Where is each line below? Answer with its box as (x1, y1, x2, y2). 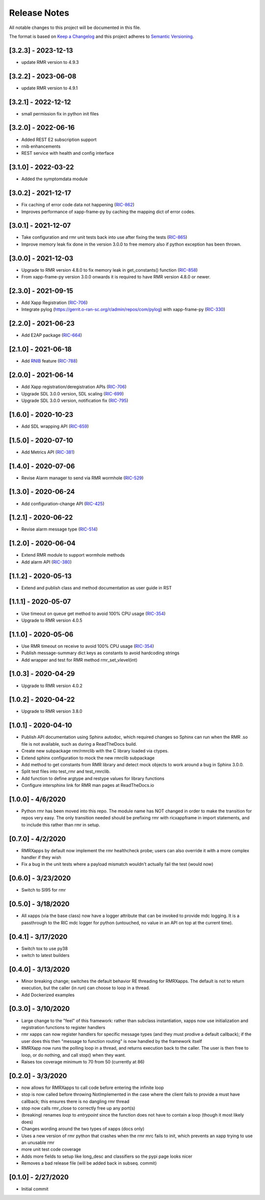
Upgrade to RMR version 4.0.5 (21, 617, 83, 623)
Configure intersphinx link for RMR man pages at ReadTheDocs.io (21, 782, 155, 788)
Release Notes (9, 7, 70, 18)
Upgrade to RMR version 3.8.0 (21, 708, 83, 714)
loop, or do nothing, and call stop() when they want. (21, 1052, 126, 1058)
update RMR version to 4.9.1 (21, 85, 78, 91)
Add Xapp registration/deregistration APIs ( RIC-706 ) (21, 384, 127, 390)
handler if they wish (21, 855, 61, 861)
